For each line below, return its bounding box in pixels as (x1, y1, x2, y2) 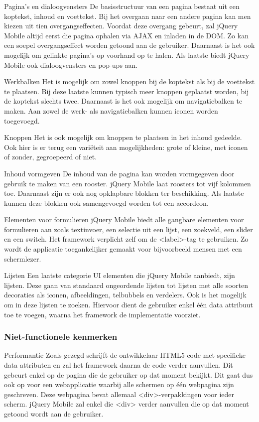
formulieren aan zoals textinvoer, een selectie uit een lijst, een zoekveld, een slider (4, 224, 253, 234)
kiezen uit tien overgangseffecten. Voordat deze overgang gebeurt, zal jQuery (4, 20, 238, 31)
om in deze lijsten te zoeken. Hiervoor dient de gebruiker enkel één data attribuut (4, 299, 253, 310)
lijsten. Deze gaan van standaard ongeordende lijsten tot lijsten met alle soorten (4, 280, 248, 290)
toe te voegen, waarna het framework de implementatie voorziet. (4, 309, 201, 319)
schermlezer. (4, 253, 41, 264)
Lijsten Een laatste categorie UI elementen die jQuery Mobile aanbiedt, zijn (4, 270, 235, 281)
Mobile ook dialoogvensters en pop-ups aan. (4, 59, 138, 70)
